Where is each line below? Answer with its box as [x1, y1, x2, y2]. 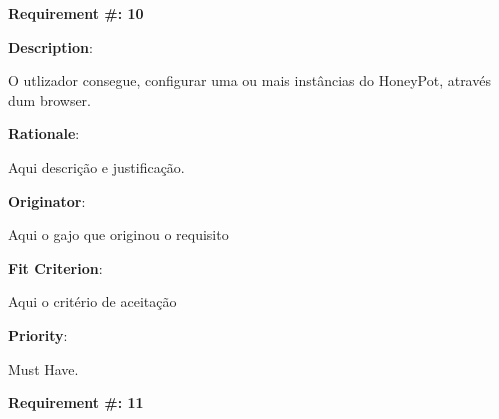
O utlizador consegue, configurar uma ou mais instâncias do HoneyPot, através [8, 70, 491, 91]
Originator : [8, 190, 86, 211]
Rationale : [8, 123, 80, 144]
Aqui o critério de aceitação [8, 291, 177, 312]
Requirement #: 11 [8, 392, 144, 413]
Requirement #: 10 [8, 3, 144, 23]
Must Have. [8, 358, 79, 379]
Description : [8, 36, 93, 57]
